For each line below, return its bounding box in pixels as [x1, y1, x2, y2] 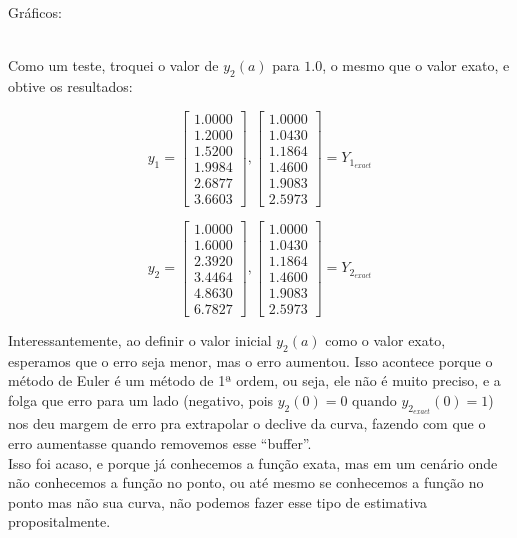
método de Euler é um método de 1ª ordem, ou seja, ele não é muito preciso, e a [8, 370, 501, 391]
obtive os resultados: [8, 75, 133, 96]
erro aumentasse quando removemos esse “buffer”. [8, 432, 312, 453]
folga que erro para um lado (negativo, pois [8, 389, 274, 410]
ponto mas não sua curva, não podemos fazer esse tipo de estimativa [8, 491, 427, 512]
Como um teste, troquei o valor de [8, 55, 219, 76]
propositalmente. [8, 511, 111, 532]
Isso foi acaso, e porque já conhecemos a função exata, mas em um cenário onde [8, 452, 498, 473]
